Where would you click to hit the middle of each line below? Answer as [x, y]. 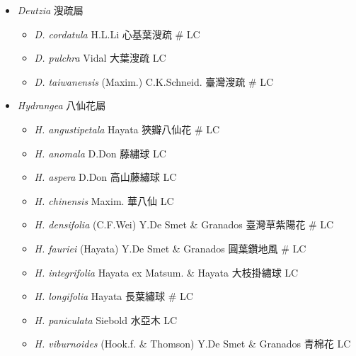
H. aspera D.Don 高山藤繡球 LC [105, 177]
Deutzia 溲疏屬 [50, 10]
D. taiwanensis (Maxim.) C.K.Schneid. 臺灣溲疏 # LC [154, 81]
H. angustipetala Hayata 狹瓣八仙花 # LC [127, 129]
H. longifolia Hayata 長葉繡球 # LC [114, 296]
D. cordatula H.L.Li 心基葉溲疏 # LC [117, 34]
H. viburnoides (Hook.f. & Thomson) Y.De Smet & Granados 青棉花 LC [193, 344]
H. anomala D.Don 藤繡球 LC [100, 153]
